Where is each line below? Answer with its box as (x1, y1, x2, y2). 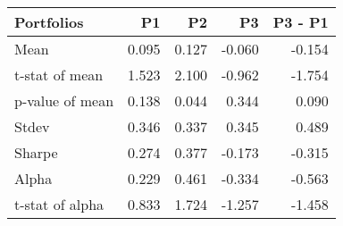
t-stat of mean (14, 64, 104, 85)
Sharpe (14, 142, 58, 163)
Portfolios (14, 12, 84, 32)
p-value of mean (14, 90, 114, 111)
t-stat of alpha (14, 194, 105, 214)
